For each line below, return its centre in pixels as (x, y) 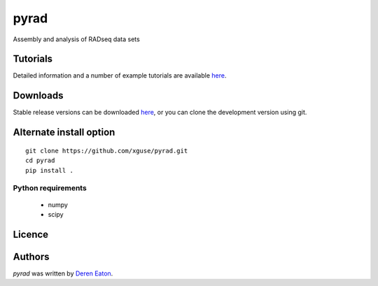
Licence (31, 234)
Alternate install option (64, 133)
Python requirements (50, 188)
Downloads (38, 95)
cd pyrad (40, 160)
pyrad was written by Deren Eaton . (63, 273)
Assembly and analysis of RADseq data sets (76, 39)
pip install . (49, 170)
